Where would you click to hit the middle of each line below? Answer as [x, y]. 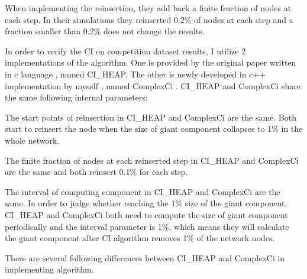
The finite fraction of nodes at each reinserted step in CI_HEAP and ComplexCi [152, 160]
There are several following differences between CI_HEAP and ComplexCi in [145, 257]
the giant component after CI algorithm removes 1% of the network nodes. [140, 238]
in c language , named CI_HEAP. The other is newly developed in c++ [135, 74]
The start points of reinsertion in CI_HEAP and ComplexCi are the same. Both [151, 117]
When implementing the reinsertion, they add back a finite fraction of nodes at [148, 8]
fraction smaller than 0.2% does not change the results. [105, 31]
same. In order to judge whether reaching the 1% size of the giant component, [146, 203]
